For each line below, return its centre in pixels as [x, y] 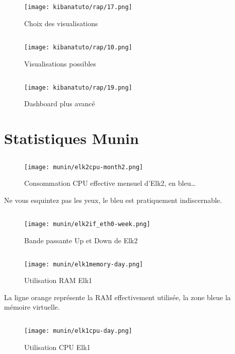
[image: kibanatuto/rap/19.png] [78, 87]
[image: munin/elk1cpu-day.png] [78, 331]
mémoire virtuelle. [32, 307]
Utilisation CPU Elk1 [57, 347]
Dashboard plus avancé [60, 103]
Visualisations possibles [60, 63]
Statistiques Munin [71, 138]
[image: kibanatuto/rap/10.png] [78, 48]
